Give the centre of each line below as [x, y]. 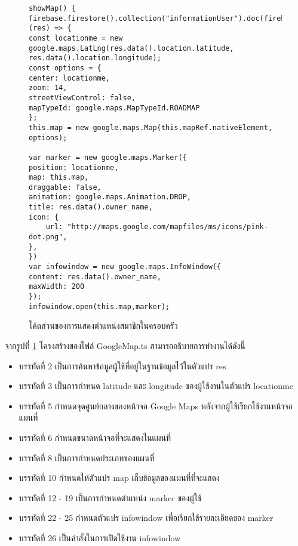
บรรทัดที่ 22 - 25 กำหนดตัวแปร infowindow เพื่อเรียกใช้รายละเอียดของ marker [146, 518]
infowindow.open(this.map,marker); [99, 306]
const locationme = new [76, 38]
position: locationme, [74, 167]
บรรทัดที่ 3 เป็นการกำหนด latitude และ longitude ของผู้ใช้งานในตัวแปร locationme [156, 386]
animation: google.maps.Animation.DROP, [110, 197]
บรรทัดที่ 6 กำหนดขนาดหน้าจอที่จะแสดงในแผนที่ [95, 437]
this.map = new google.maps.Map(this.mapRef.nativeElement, [151, 127]
